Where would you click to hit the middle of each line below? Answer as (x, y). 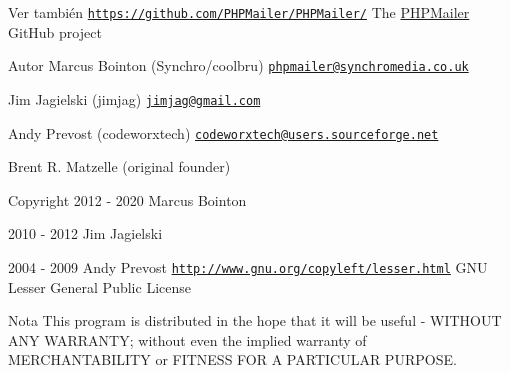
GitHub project (55, 31)
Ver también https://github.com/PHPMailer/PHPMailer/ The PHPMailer (239, 12)
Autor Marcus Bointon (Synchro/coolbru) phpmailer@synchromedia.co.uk (238, 65)
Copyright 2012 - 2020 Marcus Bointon (127, 199)
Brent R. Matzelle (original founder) (119, 166)
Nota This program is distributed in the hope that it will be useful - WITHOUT (255, 320)
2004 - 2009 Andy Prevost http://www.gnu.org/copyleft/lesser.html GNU (248, 267)
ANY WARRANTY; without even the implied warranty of (187, 339)
